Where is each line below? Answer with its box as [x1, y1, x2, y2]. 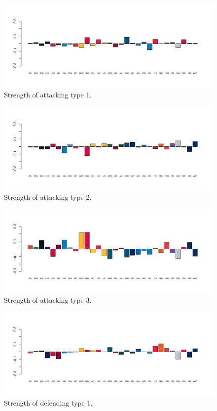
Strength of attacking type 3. [4, 295, 92, 305]
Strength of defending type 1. [4, 397, 93, 408]
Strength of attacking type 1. [4, 89, 92, 99]
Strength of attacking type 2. [4, 192, 92, 202]
